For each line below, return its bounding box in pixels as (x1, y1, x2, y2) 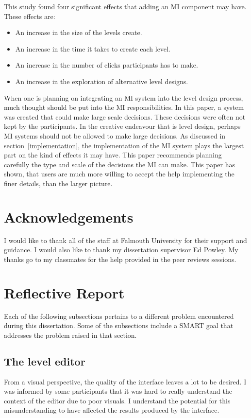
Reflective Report (4, 282, 125, 302)
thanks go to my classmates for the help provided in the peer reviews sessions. (4, 254, 236, 264)
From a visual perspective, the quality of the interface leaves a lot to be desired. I (4, 376, 247, 386)
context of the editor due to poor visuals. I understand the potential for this (4, 395, 231, 405)
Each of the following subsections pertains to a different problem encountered (4, 311, 234, 321)
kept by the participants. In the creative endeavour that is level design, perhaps (4, 121, 241, 131)
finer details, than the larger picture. (4, 178, 113, 188)
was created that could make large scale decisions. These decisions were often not (4, 111, 246, 122)
